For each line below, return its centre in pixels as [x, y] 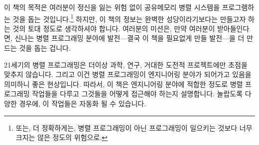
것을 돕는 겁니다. [45, 48]
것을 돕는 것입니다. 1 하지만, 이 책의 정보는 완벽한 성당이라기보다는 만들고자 [129, 18]
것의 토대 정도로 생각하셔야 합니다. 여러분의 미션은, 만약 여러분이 [114, 28]
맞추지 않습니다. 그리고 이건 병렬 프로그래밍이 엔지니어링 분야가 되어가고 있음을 [128, 74]
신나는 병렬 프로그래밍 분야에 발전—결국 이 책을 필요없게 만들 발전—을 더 [129, 38]
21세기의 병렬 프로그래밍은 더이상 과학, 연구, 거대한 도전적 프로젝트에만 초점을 [126, 64]
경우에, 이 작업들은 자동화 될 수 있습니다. [83, 103]
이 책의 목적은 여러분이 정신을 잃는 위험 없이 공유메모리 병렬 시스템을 [112, 7]
